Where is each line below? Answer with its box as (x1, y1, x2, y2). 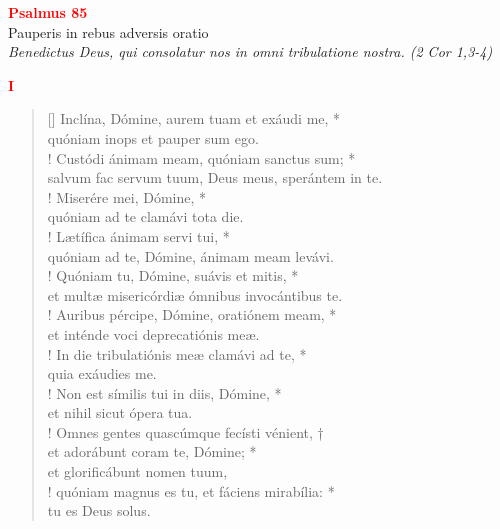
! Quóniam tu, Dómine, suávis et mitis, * (47, 265, 299, 286)
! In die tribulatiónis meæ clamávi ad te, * (47, 343, 307, 364)
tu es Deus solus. (47, 500, 151, 521)
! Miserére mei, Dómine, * (47, 186, 207, 207)
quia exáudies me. (47, 363, 157, 384)
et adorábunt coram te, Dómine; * (47, 441, 257, 462)
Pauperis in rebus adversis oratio (8, 21, 209, 42)
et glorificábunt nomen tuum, (47, 461, 228, 482)
